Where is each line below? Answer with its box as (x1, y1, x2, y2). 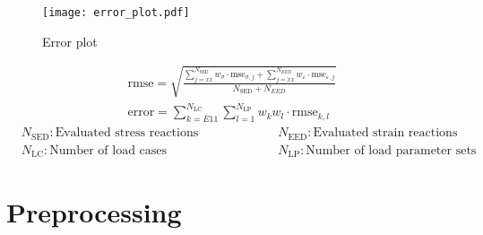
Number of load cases (49, 144, 168, 157)
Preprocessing (6, 194, 182, 231)
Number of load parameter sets (306, 144, 477, 157)
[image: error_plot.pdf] (42, 6, 190, 19)
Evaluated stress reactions (55, 126, 199, 140)
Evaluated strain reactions (313, 126, 458, 140)
